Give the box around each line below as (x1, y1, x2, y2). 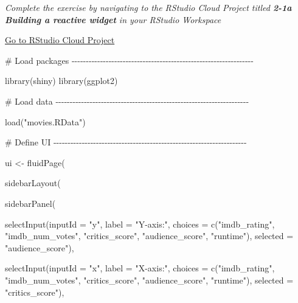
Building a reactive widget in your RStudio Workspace (5, 13, 221, 26)
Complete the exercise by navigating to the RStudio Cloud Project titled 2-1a (5, 1, 292, 13)
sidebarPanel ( (5, 197, 56, 209)
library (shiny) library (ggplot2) (5, 74, 118, 87)
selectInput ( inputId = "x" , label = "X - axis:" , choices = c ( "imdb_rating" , (5, 262, 275, 274)
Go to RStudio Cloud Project (5, 33, 115, 46)
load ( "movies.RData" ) (5, 115, 86, 128)
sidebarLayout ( (5, 176, 61, 189)
